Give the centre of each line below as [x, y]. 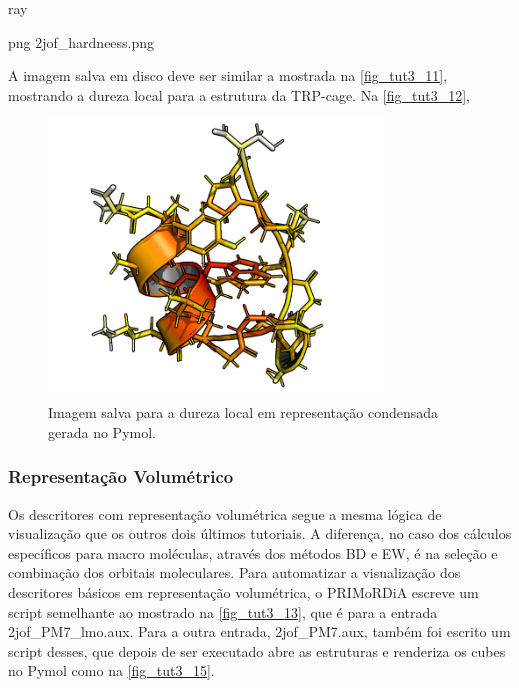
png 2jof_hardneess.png [81, 41]
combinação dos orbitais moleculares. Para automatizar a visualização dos [234, 572]
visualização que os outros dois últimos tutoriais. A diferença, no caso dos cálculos [260, 533]
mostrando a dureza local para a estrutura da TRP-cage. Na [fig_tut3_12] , [239, 94]
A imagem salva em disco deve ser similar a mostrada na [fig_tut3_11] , [228, 75]
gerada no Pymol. [102, 431]
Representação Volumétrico [121, 476]
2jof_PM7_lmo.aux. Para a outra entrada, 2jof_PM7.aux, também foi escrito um [259, 631]
